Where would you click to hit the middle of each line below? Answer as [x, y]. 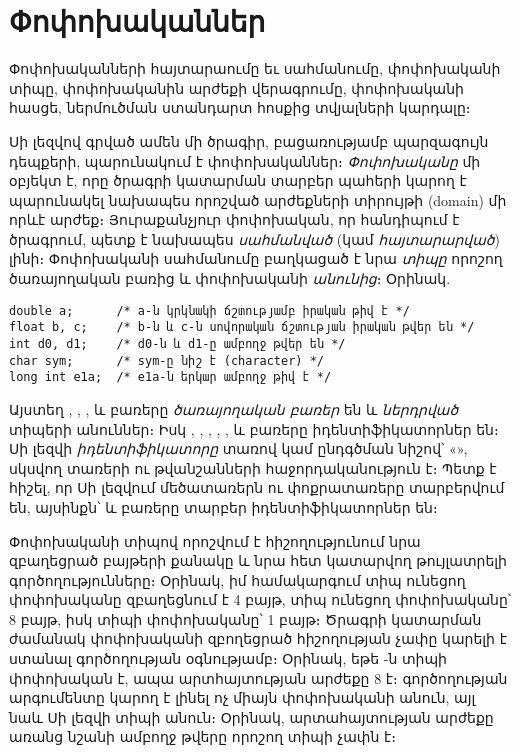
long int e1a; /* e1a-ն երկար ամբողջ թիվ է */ [170, 377]
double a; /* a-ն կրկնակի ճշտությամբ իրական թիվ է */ [209, 310]
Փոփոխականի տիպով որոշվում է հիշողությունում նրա [215, 540]
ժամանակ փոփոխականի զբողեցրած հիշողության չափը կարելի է [258, 638]
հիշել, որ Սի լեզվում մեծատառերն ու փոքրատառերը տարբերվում [257, 487]
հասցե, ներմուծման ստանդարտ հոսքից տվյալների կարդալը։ [240, 107]
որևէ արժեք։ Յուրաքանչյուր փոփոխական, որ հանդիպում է [234, 219]
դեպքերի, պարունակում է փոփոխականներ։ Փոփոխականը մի [245, 160]
